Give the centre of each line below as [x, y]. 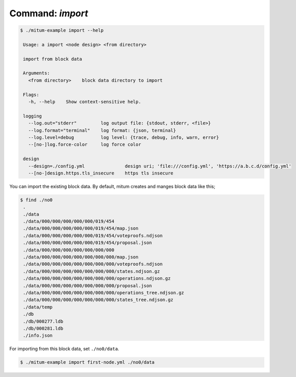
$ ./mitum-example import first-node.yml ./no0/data [87, 362]
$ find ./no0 [36, 200]
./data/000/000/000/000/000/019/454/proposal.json [88, 243]
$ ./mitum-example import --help [62, 30]
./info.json [38, 336]
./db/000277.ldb [43, 321]
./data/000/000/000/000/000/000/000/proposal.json [88, 285]
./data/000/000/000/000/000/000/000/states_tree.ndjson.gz [98, 300]
